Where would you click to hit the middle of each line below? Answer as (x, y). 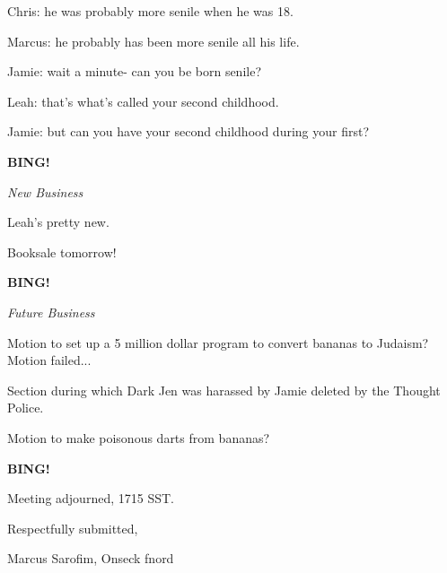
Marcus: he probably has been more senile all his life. (153, 41)
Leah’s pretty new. (58, 222)
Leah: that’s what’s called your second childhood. (143, 101)
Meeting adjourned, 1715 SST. (91, 498)
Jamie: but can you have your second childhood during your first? (188, 131)
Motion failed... (49, 360)
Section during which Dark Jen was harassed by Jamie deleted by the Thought (224, 390)
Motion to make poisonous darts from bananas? (139, 437)
